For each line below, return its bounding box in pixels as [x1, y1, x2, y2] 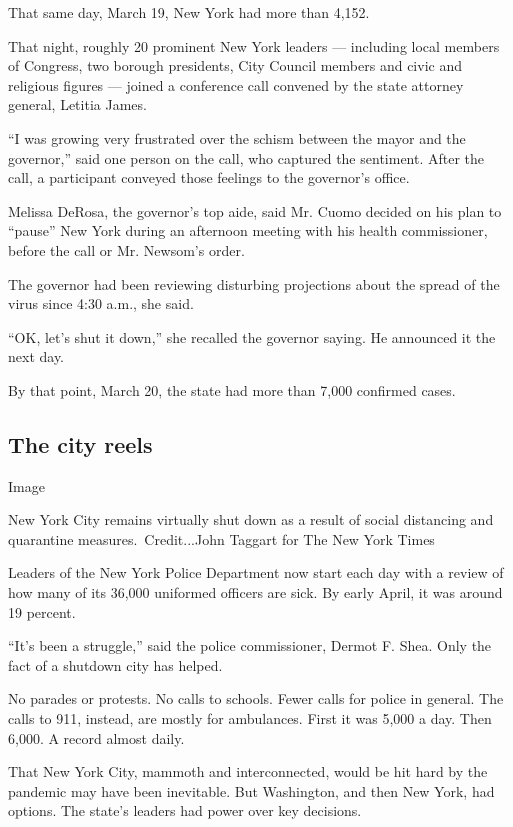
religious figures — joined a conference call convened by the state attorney [8, 74, 464, 95]
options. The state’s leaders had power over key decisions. [8, 800, 362, 821]
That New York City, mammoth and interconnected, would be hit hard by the [8, 761, 488, 782]
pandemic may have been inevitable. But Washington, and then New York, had [8, 780, 495, 801]
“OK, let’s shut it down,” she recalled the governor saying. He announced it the [8, 326, 496, 347]
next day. [8, 346, 65, 367]
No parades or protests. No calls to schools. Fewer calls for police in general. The [8, 688, 504, 709]
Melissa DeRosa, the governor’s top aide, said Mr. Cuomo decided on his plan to [8, 200, 502, 221]
